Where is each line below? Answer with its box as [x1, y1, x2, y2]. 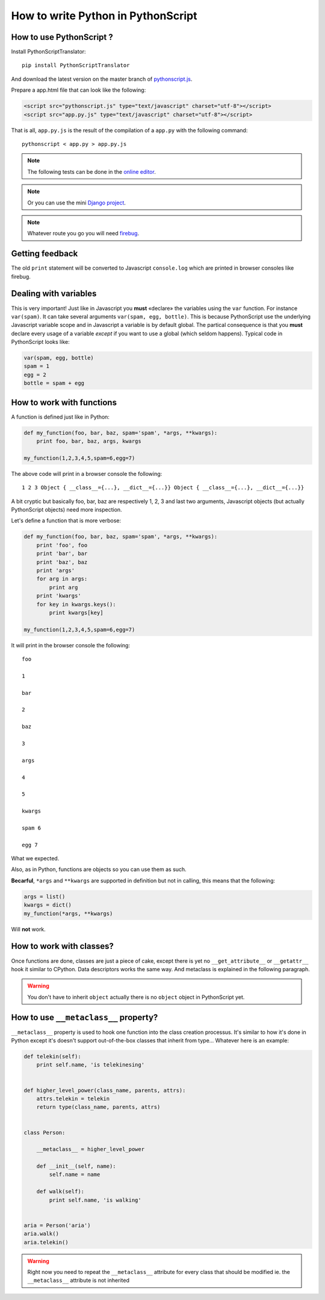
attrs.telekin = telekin [36, 1095, 110, 1102]
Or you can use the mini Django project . [27, 199, 126, 206]
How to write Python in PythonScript [11, 9, 197, 22]
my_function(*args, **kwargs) [23, 910, 113, 917]
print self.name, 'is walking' [49, 1196, 141, 1203]
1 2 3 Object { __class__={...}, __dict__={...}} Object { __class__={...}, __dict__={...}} [22, 484, 305, 491]
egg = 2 [23, 371, 46, 378]
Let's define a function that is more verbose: [11, 517, 122, 524]
